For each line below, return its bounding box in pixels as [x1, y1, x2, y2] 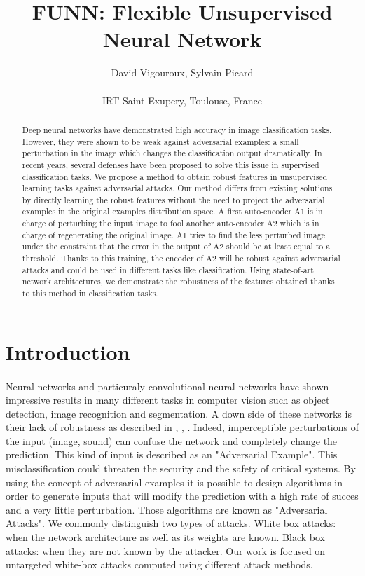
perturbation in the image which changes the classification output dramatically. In [22, 147, 322, 159]
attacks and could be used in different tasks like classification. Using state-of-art [22, 263, 314, 275]
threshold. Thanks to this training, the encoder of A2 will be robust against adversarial [22, 252, 340, 264]
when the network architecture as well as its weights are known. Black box [6, 530, 325, 544]
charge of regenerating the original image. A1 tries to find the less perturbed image [22, 228, 325, 240]
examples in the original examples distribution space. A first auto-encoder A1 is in [22, 205, 323, 217]
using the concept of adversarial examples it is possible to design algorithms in [6, 474, 343, 489]
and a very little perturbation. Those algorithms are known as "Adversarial [6, 502, 328, 516]
